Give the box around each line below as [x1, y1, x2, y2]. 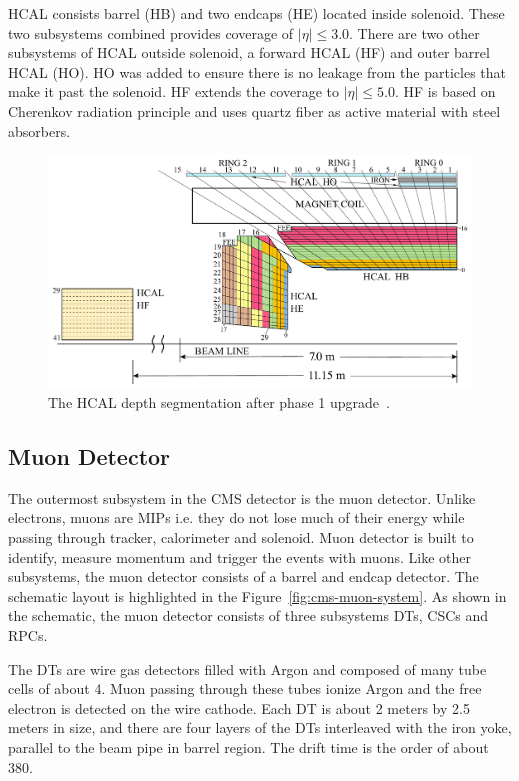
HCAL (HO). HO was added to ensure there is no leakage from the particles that [8, 61, 507, 82]
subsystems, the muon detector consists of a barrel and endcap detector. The [8, 566, 479, 587]
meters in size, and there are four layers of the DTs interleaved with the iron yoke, [8, 717, 512, 738]
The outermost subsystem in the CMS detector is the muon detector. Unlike [8, 487, 476, 508]
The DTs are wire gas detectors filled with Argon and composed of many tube [8, 658, 487, 679]
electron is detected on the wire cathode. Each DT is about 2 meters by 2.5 [8, 697, 470, 718]
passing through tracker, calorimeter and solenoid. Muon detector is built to [8, 527, 474, 548]
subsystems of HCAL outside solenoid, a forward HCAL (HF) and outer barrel [8, 42, 490, 63]
